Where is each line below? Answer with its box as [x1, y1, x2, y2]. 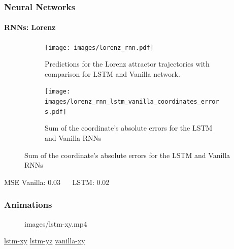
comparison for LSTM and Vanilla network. [45, 68, 180, 79]
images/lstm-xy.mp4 [24, 218, 87, 229]
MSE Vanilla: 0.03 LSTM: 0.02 [4, 176, 110, 187]
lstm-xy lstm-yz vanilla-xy [4, 235, 85, 246]
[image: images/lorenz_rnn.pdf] [45, 44, 154, 51]
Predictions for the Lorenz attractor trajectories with [45, 58, 210, 69]
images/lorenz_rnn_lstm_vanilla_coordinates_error [45, 98, 219, 106]
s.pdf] [45, 108, 66, 115]
